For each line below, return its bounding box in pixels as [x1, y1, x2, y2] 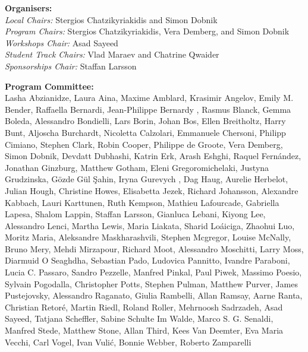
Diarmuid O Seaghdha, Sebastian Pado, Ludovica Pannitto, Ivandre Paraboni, [5, 254, 290, 267]
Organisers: [5, 2, 52, 14]
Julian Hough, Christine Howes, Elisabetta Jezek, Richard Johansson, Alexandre [5, 184, 298, 196]
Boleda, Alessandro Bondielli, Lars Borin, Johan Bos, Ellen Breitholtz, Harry [5, 115, 286, 127]
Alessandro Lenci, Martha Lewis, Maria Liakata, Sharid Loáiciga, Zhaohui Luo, [5, 219, 295, 232]
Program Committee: [5, 80, 94, 92]
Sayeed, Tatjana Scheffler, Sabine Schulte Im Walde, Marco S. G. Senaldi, [5, 312, 274, 325]
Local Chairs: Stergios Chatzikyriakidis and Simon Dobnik [5, 13, 218, 26]
